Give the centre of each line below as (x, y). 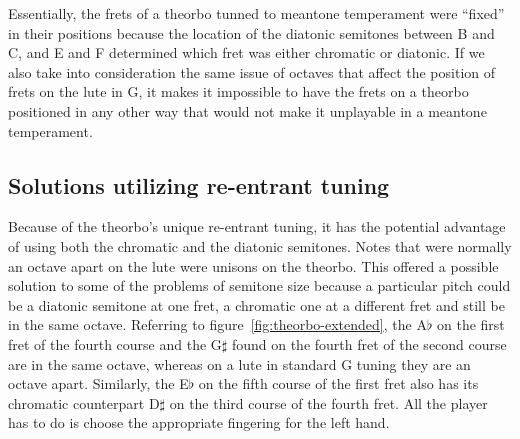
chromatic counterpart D (84, 402)
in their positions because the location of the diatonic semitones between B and (251, 32)
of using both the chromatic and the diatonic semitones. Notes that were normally (260, 245)
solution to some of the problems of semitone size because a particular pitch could (259, 285)
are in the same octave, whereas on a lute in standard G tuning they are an (239, 363)
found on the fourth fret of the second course (369, 343)
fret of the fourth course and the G (115, 343)
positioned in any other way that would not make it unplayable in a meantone (247, 110)
